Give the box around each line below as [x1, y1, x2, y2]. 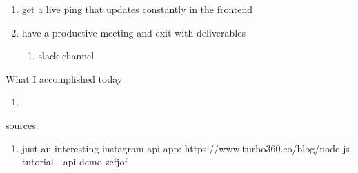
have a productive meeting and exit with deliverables [21, 25, 246, 39]
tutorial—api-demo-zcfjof [21, 154, 128, 169]
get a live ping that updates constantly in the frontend [21, 2, 253, 16]
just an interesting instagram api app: [21, 141, 182, 155]
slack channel [38, 48, 95, 63]
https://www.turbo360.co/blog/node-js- [184, 141, 353, 155]
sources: [6, 117, 39, 132]
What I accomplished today [6, 71, 123, 85]
